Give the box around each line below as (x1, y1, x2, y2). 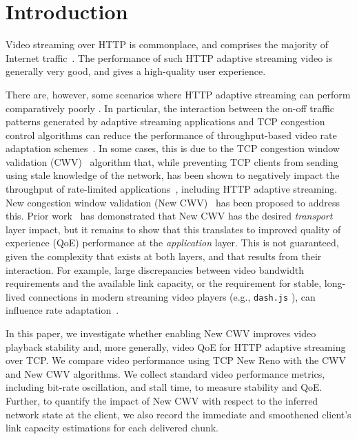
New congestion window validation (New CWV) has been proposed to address (6, 195, 340, 209)
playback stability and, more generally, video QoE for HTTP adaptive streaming (6, 339, 346, 354)
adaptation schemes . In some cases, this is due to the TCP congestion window (6, 141, 340, 156)
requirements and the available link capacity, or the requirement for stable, (6, 276, 322, 290)
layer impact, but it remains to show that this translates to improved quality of (6, 222, 341, 236)
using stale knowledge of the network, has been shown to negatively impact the (6, 168, 340, 182)
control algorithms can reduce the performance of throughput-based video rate (6, 127, 337, 142)
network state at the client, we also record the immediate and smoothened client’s (6, 407, 351, 421)
